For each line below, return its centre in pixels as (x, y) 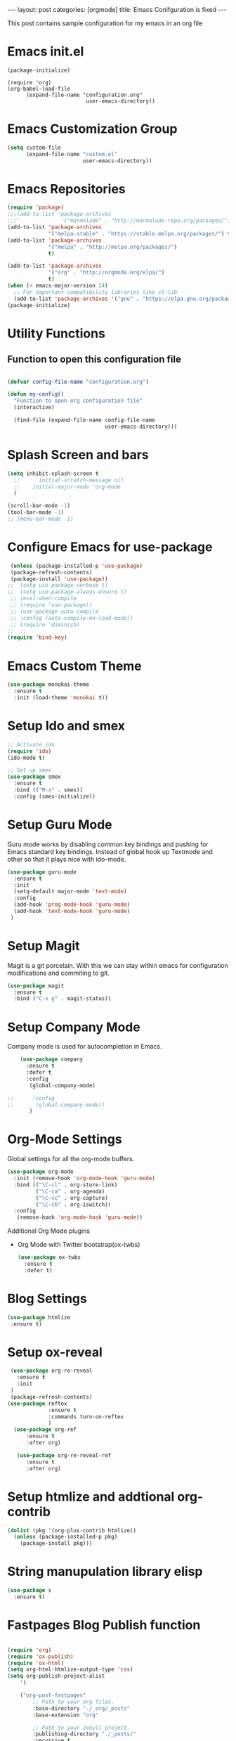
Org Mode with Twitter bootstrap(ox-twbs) (79, 1245)
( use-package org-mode (40, 1172)
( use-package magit (36, 985)
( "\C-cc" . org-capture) (72, 1198)
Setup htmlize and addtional (91, 1497)
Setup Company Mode (74, 1027)
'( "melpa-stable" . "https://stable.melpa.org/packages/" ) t (139, 233)
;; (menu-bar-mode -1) (40, 519)
